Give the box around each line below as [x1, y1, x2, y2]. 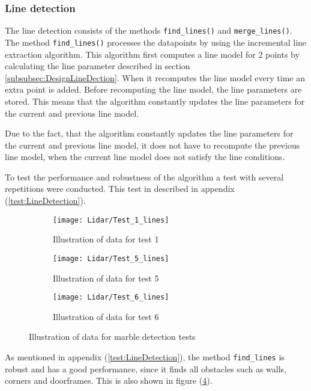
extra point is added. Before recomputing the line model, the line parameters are [5, 83, 302, 96]
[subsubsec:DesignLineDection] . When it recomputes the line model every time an [5, 71, 305, 84]
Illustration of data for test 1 [53, 233, 159, 245]
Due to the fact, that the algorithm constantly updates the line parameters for [5, 127, 294, 140]
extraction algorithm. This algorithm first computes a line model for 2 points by [5, 48, 300, 60]
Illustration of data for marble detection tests [29, 330, 196, 343]
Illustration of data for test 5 [53, 271, 159, 284]
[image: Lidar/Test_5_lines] [53, 254, 169, 263]
